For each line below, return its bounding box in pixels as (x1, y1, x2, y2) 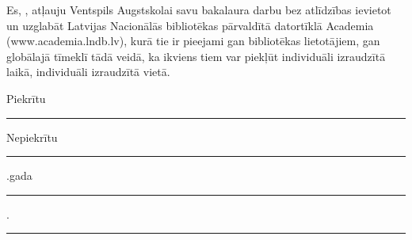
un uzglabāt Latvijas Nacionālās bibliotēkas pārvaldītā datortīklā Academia (6, 17, 374, 33)
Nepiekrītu (6, 128, 58, 145)
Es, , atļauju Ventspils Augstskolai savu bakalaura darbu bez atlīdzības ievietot (6, 2, 391, 17)
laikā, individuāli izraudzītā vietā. (6, 63, 170, 80)
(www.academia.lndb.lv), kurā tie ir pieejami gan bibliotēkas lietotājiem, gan (6, 32, 380, 49)
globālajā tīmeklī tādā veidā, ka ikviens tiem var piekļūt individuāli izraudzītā (6, 48, 386, 64)
